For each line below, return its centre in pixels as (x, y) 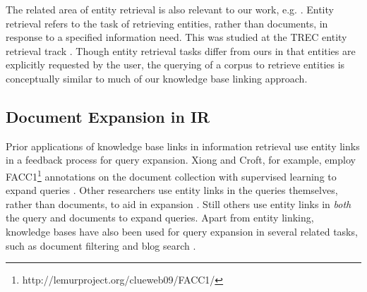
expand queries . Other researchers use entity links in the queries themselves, (172, 190)
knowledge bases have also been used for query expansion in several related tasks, (182, 231)
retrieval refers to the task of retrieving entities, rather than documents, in (167, 23)
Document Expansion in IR (108, 116)
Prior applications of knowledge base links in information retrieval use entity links (183, 146)
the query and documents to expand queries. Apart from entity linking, (160, 218)
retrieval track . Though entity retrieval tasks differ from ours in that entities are (181, 50)
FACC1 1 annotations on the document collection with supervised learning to (171, 175)
